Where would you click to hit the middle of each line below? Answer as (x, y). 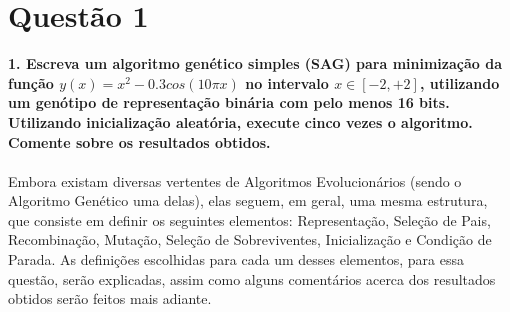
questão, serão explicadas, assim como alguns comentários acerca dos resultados (252, 278)
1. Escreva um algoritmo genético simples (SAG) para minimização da (255, 63)
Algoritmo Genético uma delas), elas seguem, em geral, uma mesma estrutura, (248, 200)
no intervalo (287, 82)
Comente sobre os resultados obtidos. (139, 141)
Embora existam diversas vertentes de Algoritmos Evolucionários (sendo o (235, 180)
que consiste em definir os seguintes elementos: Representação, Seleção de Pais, (249, 219)
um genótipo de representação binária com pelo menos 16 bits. (229, 102)
